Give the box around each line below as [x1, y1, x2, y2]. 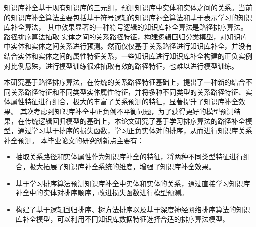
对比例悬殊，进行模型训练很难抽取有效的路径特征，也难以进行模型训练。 [4, 60, 238, 71]
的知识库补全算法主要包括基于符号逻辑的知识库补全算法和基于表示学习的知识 [4, 12, 252, 22]
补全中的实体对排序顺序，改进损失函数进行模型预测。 [15, 188, 188, 198]
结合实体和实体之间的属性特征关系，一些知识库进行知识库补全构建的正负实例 [4, 50, 252, 61]
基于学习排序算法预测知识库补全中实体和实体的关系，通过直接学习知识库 [15, 178, 250, 188]
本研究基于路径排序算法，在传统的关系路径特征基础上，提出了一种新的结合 [4, 77, 245, 87]
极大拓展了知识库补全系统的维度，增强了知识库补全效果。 [29, 161, 216, 171]
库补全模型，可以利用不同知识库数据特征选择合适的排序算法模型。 [15, 214, 229, 224]
